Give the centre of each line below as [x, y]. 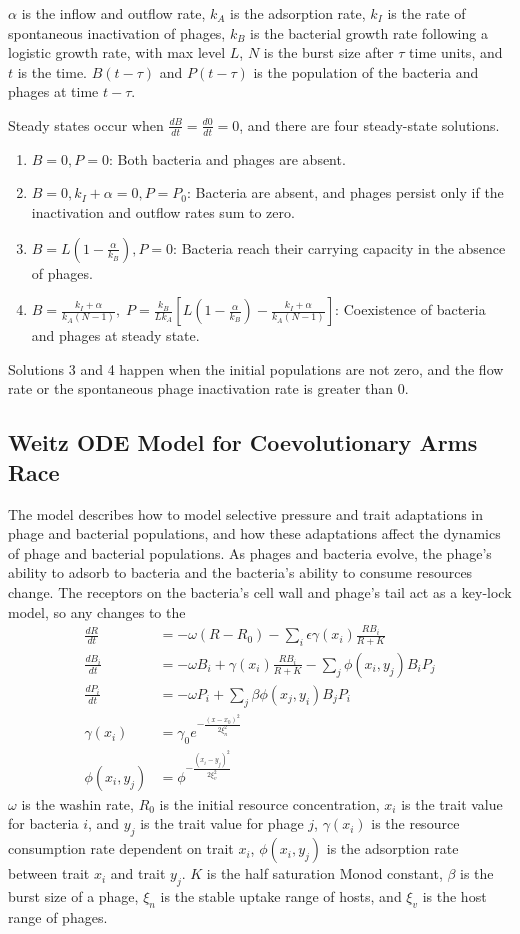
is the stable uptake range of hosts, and [281, 895]
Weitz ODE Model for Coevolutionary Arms [243, 442]
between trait [49, 873]
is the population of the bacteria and [366, 71]
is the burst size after [328, 52]
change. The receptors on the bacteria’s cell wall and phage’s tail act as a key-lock [260, 591]
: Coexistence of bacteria [410, 309]
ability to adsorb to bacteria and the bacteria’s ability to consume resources [240, 572]
